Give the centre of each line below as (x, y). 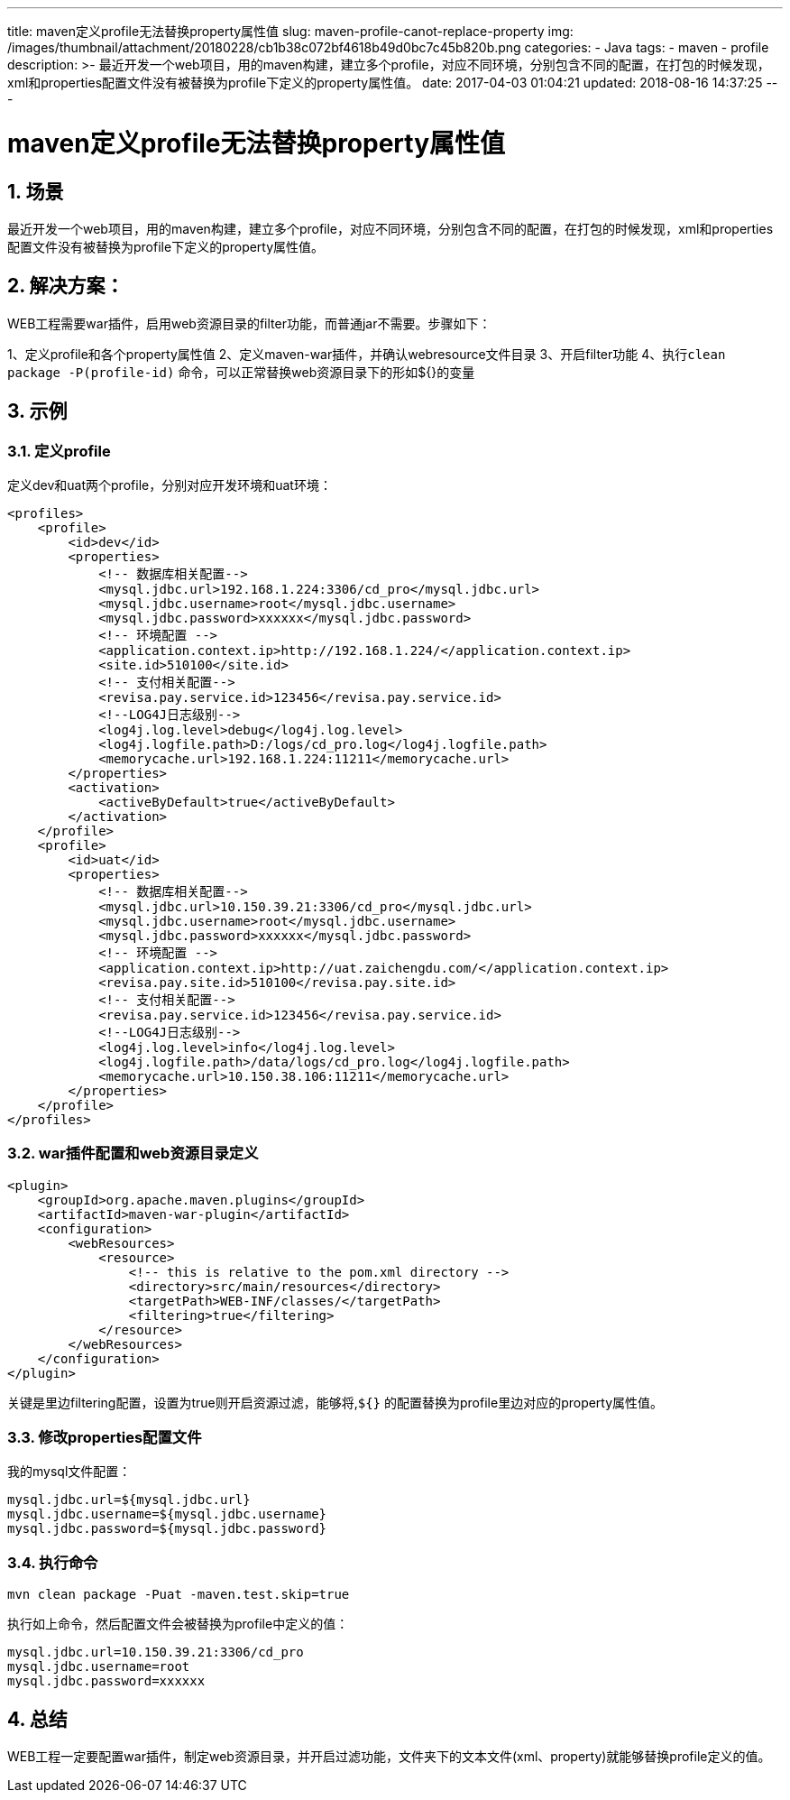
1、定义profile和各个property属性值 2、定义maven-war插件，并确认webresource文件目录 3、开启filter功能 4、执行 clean (367, 354)
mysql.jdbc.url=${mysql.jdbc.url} (129, 1500)
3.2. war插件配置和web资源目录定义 (133, 1154)
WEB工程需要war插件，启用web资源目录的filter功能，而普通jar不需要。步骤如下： (249, 323)
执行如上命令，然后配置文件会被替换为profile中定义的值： (178, 1624)
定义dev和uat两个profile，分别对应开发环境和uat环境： (170, 485)
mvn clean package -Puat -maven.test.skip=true (179, 1595)
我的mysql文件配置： (69, 1472)
